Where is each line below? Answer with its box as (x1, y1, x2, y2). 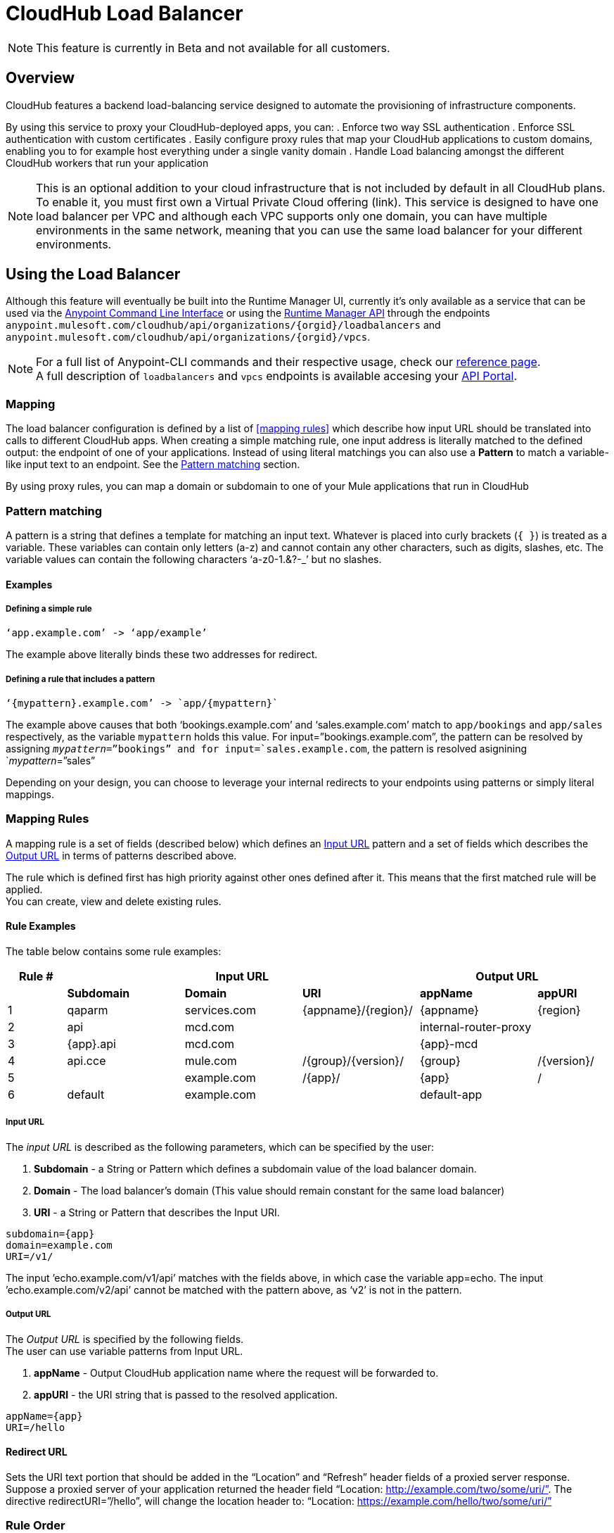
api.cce (67, 1054, 106, 1068)
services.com (184, 1003, 256, 1018)
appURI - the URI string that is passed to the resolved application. (34, 1388, 338, 1401)
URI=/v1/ (6, 1250, 53, 1262)
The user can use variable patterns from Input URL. (6, 1344, 243, 1357)
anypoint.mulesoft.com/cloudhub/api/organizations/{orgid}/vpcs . (6, 331, 371, 343)
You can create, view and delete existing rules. (6, 895, 222, 907)
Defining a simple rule (6, 603, 92, 614)
